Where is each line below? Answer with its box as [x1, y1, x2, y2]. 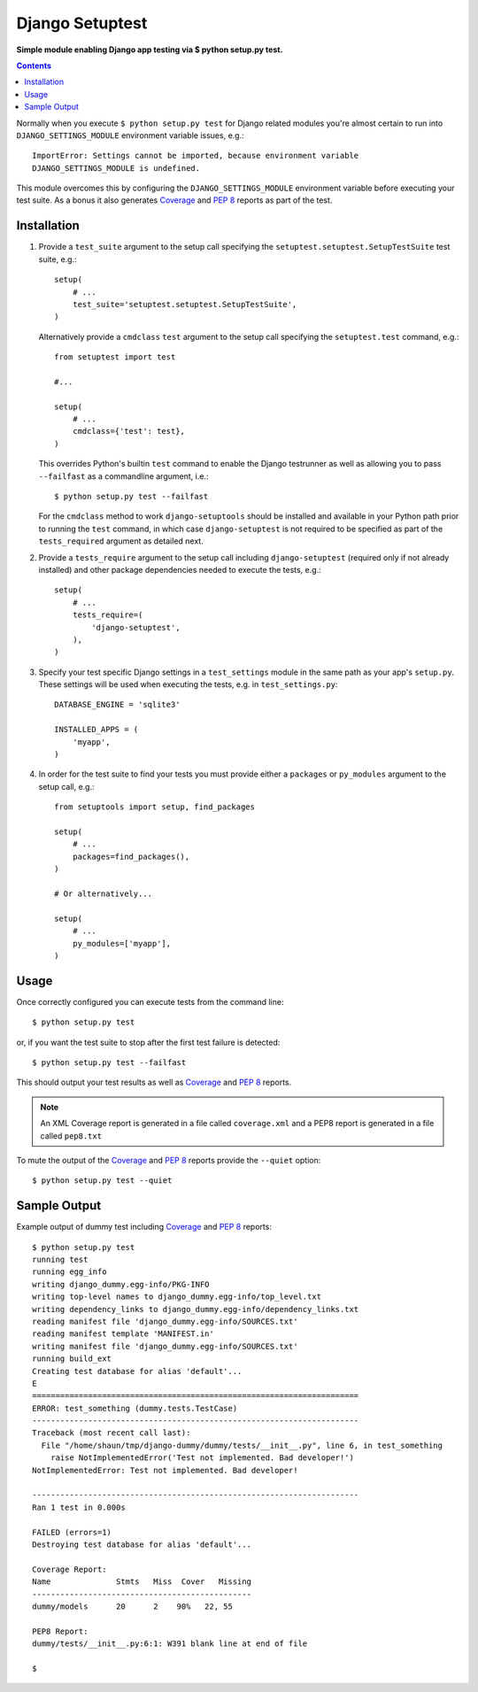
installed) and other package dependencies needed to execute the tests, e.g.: [38, 564, 322, 575]
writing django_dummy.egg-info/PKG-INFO [32, 1279, 210, 1289]
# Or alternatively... [54, 888, 153, 899]
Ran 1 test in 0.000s [32, 1502, 126, 1512]
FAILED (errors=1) [32, 1527, 112, 1537]
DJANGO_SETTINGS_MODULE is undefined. [32, 163, 201, 173]
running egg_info [32, 1267, 107, 1277]
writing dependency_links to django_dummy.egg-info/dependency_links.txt [32, 1304, 359, 1314]
